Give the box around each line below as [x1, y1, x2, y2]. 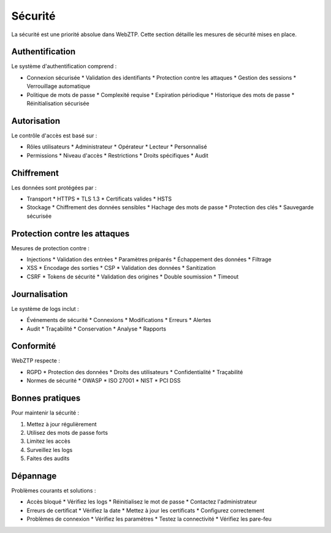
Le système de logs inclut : [11, 305, 79, 312]
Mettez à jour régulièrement [26, 420, 97, 428]
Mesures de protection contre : [11, 244, 90, 251]
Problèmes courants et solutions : [11, 487, 96, 494]
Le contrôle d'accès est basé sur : [11, 132, 97, 139]
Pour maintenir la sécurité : [11, 409, 80, 416]
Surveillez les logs [26, 446, 73, 453]
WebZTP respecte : [11, 357, 61, 364]
